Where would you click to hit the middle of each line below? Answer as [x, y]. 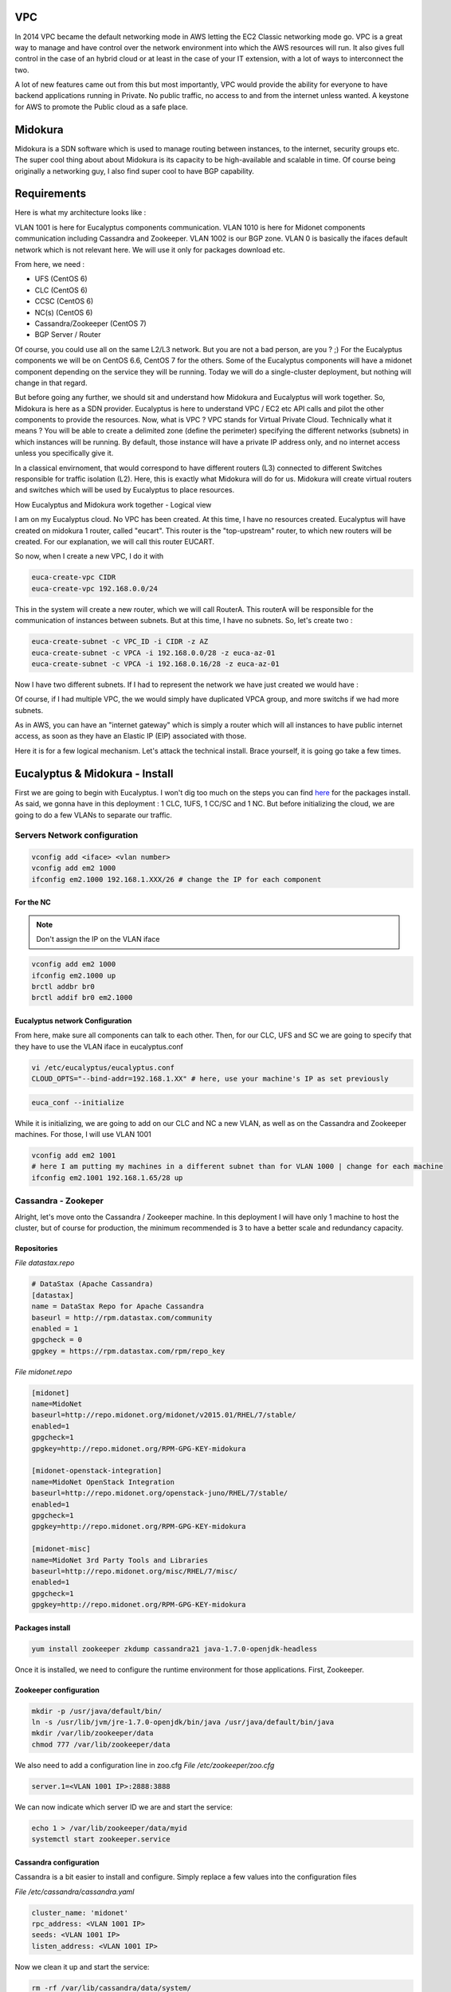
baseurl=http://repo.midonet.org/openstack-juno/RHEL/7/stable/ [160, 1493]
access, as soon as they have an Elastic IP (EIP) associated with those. [131, 736]
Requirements [51, 194]
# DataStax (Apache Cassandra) [93, 1284]
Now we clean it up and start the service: [82, 1967]
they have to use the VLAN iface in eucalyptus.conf [99, 1046]
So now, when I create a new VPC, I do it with [89, 556]
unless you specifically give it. [64, 453]
